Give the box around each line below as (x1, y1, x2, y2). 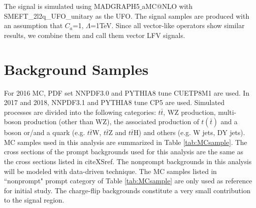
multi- (218, 106, 236, 117)
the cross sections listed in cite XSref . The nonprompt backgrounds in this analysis (4, 156, 252, 167)
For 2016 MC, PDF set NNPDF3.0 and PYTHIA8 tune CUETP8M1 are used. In (4, 87, 250, 98)
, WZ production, (163, 106, 216, 117)
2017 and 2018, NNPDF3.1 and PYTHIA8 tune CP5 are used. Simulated (4, 97, 224, 107)
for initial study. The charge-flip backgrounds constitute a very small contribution (4, 185, 251, 195)
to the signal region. (4, 195, 64, 205)
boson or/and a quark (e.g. (4, 127, 85, 138)
